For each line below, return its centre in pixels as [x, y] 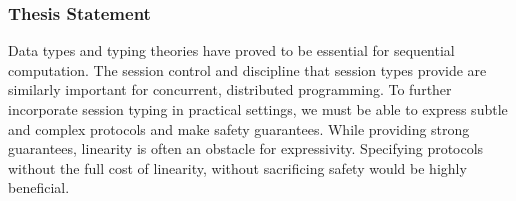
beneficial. [39, 187]
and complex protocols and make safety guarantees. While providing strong [239, 128]
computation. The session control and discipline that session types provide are [247, 69]
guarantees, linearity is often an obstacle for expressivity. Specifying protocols [246, 148]
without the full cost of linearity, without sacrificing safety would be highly [237, 167]
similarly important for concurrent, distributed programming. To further [230, 89]
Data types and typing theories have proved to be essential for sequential [231, 50]
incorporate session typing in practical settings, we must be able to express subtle [258, 109]
